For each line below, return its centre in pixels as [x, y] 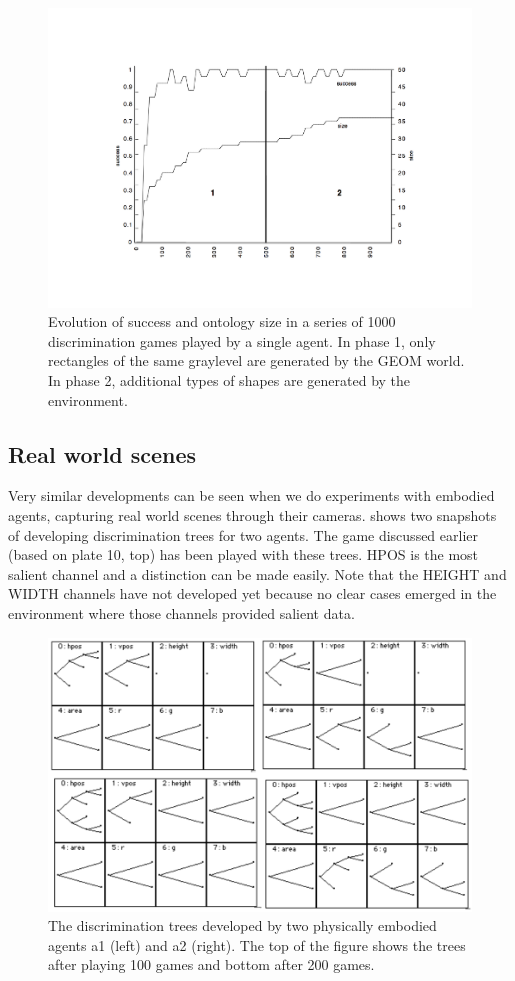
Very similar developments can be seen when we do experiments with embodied [251, 495]
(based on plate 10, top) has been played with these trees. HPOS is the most [243, 554]
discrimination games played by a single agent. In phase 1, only [242, 340]
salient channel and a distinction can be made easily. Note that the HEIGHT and [257, 573]
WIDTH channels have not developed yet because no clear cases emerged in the [252, 593]
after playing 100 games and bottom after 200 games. [211, 964]
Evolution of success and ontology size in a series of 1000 [222, 321]
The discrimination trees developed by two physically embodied [242, 925]
